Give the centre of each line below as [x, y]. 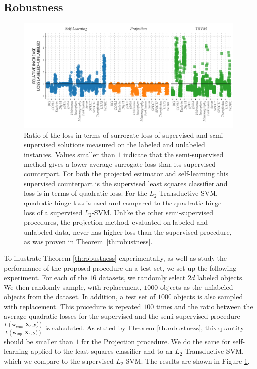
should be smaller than [39, 341]
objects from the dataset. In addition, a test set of [80, 297]
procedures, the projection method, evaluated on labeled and [116, 222]
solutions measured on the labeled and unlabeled [131, 144]
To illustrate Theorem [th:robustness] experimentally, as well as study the [116, 258]
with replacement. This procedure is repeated [73, 306]
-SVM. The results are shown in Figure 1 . [186, 360]
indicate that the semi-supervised [173, 154]
